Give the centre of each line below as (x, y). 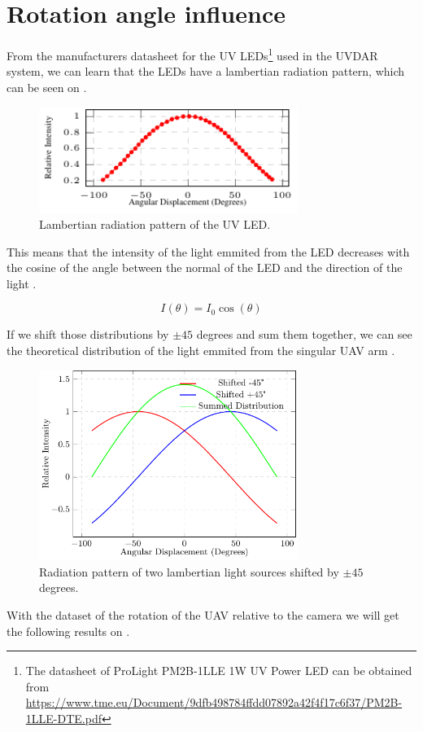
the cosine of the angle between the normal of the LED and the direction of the (205, 267)
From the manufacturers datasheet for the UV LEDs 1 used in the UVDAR (192, 54)
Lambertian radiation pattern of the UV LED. (155, 224)
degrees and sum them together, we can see (304, 334)
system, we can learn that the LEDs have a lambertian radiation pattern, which (206, 71)
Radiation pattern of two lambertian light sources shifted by (189, 571)
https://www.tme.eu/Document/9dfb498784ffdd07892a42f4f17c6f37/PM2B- (214, 702)
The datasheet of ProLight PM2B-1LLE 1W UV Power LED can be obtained (219, 671)
